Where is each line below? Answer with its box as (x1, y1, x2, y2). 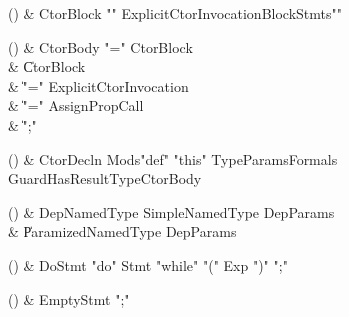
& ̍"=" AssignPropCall (8, 95, 144, 116)
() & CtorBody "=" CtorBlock (8, 36, 193, 57)
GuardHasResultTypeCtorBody (8, 168, 202, 189)
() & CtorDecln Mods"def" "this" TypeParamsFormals (8, 148, 338, 169)
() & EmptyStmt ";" (8, 288, 130, 309)
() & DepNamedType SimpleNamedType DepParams (8, 201, 335, 222)
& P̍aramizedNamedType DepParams (8, 221, 237, 242)
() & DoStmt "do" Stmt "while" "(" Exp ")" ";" (8, 254, 288, 275)
